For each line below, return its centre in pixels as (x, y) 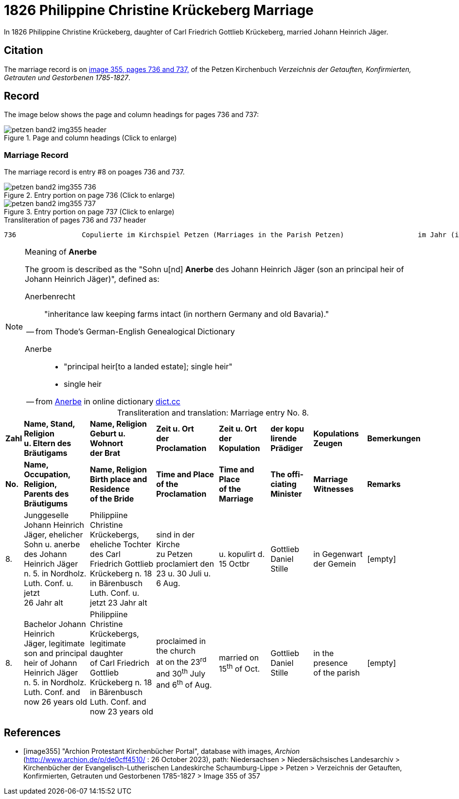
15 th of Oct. (239, 668)
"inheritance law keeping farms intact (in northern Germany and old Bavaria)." (187, 314)
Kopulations (336, 434)
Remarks (384, 484)
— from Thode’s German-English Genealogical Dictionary (131, 332)
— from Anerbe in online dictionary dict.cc (103, 402)
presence (331, 663)
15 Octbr (234, 564)
